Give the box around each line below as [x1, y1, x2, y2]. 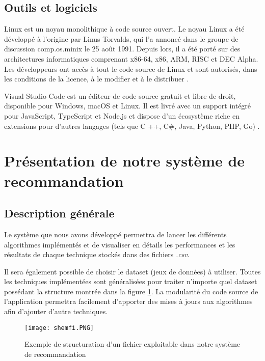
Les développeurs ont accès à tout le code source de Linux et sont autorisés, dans [4, 63, 257, 74]
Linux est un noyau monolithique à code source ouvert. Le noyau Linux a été [4, 23, 245, 34]
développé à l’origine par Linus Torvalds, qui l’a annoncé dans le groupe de [4, 33, 238, 44]
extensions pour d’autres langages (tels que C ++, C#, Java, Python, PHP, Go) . [4, 120, 260, 131]
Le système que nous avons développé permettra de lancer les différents [4, 229, 227, 239]
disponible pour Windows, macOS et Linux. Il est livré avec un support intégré [4, 100, 251, 111]
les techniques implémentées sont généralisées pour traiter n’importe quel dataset [4, 276, 257, 287]
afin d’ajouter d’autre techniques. [4, 306, 108, 317]
